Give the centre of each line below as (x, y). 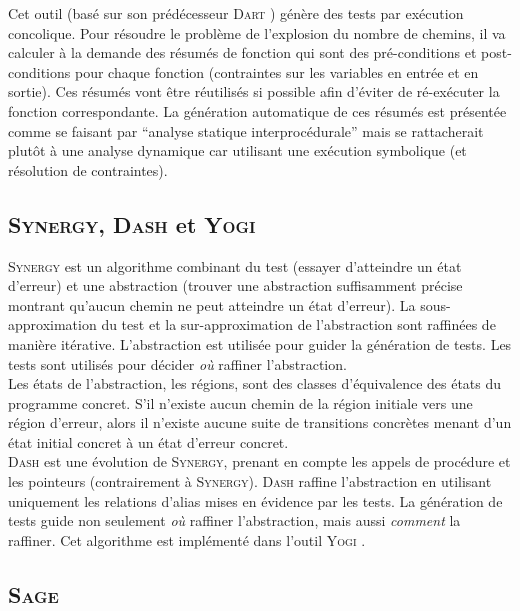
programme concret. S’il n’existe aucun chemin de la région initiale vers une (240, 402)
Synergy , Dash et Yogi (132, 223)
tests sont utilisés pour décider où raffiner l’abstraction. (177, 363)
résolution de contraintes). (88, 169)
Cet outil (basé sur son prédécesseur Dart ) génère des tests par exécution (236, 13)
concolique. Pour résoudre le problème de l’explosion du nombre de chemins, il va (257, 32)
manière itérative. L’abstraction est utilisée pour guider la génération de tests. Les (260, 343)
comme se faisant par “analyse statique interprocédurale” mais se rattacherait (246, 130)
